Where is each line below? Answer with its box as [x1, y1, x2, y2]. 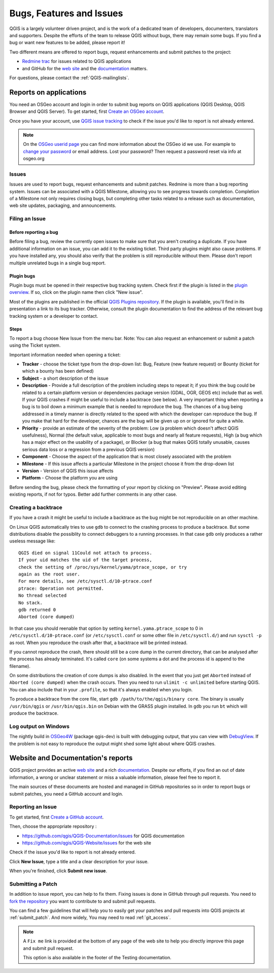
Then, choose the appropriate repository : [9, 824, 97, 830]
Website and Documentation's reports [9, 754, 133, 763]
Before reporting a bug [9, 229, 58, 235]
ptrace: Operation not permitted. [18, 585, 104, 591]
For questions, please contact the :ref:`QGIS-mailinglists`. [9, 74, 129, 81]
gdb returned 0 [18, 606, 56, 613]
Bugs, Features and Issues [9, 8, 123, 19]
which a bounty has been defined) [22, 368, 94, 374]
